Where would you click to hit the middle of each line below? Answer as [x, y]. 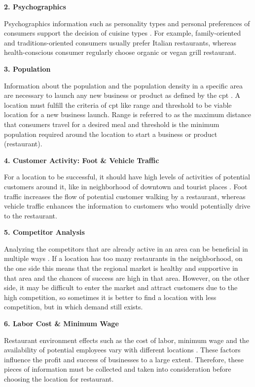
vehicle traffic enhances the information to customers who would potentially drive [127, 206]
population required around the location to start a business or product [111, 134]
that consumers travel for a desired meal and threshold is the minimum [112, 124]
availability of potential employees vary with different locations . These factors [122, 350]
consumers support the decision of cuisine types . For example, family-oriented [123, 33]
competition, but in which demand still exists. [73, 307]
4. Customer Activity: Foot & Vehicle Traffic [82, 160]
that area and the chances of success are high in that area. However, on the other [127, 278]
